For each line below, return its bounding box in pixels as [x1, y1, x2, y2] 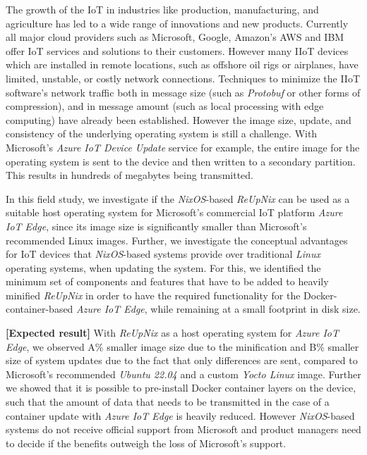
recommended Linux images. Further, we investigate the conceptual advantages [6, 232, 348, 247]
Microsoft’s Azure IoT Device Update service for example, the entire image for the [6, 139, 360, 154]
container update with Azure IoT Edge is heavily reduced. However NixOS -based [6, 408, 355, 423]
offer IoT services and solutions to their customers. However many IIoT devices [6, 43, 349, 58]
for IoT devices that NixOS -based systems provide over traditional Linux [6, 247, 320, 261]
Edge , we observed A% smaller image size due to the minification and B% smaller [6, 339, 359, 354]
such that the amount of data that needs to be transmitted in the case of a [6, 394, 330, 409]
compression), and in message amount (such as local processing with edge [6, 99, 324, 113]
